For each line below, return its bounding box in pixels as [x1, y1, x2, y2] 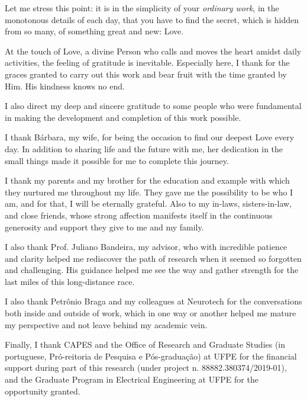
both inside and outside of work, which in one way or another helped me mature [5, 307, 296, 319]
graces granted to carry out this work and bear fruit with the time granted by [5, 68, 287, 80]
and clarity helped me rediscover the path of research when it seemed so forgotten [5, 252, 302, 264]
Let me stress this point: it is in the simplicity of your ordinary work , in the [5, 2, 279, 14]
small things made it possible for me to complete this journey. [5, 154, 229, 166]
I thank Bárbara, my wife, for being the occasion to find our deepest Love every [5, 131, 295, 143]
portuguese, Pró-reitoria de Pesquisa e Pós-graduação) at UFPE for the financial [5, 349, 297, 362]
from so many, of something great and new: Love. [5, 25, 184, 37]
